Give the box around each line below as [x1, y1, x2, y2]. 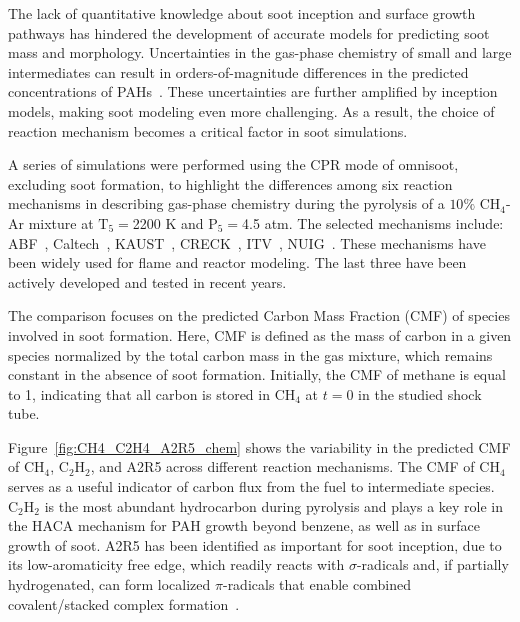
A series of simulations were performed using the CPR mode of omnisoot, [8, 154, 459, 175]
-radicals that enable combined [222, 574, 411, 595]
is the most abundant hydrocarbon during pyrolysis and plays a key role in [44, 495, 504, 516]
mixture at [28, 212, 94, 233]
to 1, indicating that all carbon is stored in [8, 383, 270, 404]
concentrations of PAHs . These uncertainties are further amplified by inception [8, 81, 498, 102]
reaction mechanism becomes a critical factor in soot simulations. [8, 120, 408, 141]
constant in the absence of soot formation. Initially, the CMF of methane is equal [8, 364, 506, 385]
